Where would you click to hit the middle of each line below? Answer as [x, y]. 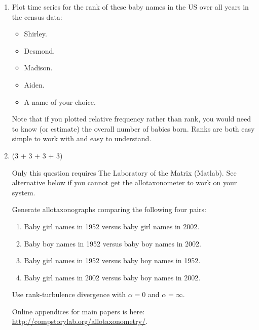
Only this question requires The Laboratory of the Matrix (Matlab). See [124, 172]
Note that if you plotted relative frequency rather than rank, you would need [131, 119]
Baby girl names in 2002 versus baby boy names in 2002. [112, 277]
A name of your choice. [60, 101]
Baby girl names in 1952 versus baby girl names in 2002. [112, 226]
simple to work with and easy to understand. [82, 138]
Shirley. [35, 34]
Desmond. [40, 50]
